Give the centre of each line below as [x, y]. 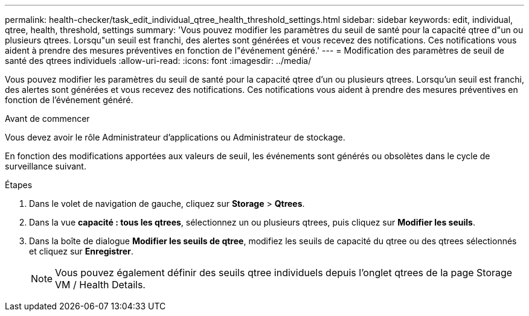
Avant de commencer [47, 118]
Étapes [19, 185]
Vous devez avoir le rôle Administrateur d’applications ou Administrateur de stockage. [175, 137]
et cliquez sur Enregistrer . [81, 251]
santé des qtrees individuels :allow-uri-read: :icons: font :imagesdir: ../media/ [158, 61]
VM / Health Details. [100, 285]
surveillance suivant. [46, 166]
